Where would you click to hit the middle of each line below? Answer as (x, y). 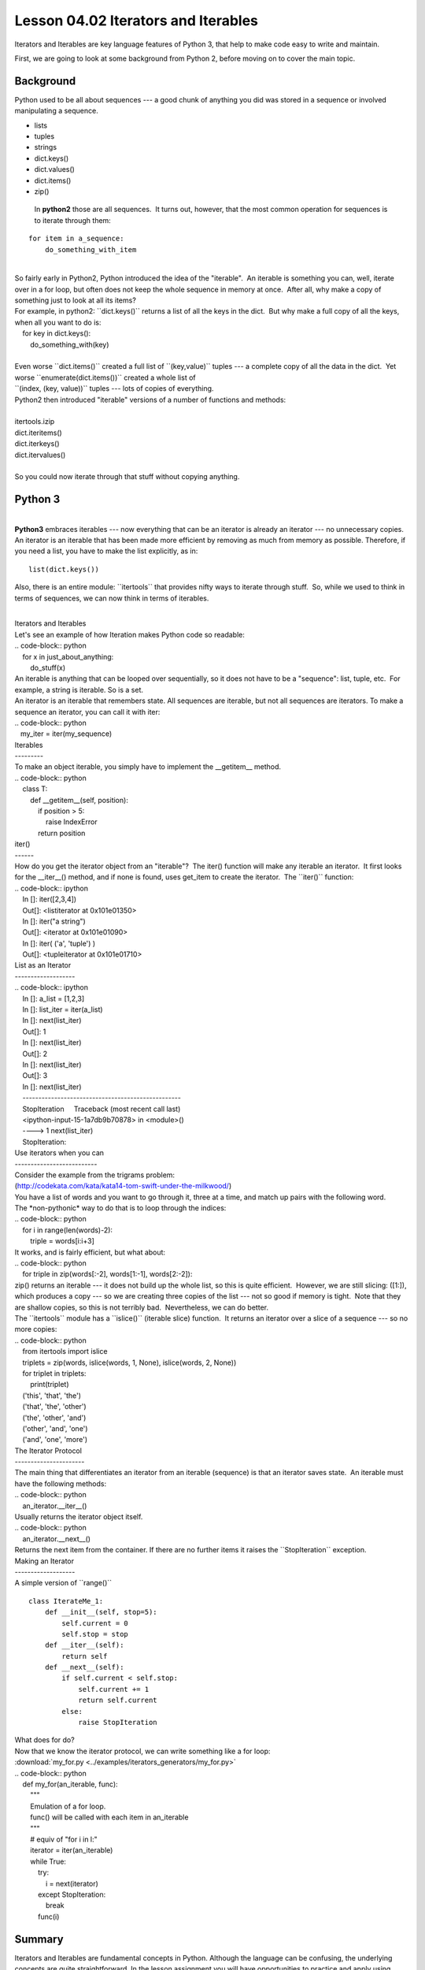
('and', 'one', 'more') (55, 1440)
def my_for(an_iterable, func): (70, 1784)
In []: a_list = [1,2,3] (54, 998)
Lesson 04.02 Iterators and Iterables (137, 20)
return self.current (118, 1701)
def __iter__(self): (84, 1645)
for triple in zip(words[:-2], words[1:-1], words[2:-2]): (107, 1274)
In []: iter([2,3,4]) (50, 899)
